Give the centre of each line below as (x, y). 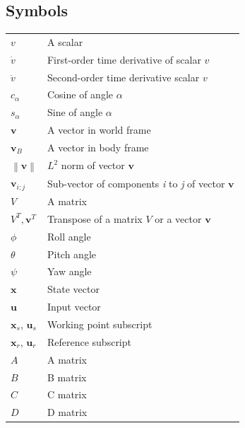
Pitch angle (72, 254)
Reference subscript (89, 341)
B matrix (67, 377)
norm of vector (93, 165)
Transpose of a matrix (95, 218)
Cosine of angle (80, 94)
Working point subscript (100, 324)
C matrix (67, 394)
